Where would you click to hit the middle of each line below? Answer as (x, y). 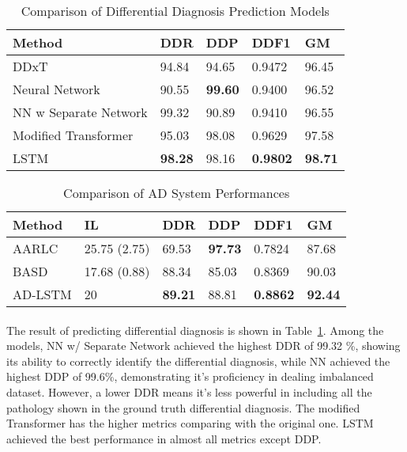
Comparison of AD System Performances (177, 193)
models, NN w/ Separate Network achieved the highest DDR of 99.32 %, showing (203, 346)
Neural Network (57, 89)
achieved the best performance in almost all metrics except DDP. (164, 438)
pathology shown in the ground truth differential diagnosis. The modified (183, 407)
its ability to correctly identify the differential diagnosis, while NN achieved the (198, 361)
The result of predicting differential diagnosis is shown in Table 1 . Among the (195, 330)
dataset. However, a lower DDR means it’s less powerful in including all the (189, 391)
